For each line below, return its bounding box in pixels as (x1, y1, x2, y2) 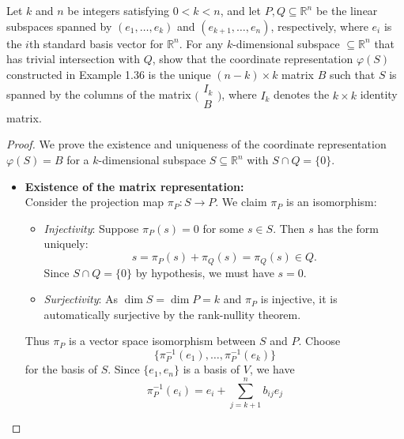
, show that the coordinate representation (152, 51, 353, 67)
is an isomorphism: (285, 193, 377, 210)
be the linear (315, 2, 378, 18)
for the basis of (25, 361, 97, 377)
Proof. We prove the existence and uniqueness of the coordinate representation (6, 136, 387, 152)
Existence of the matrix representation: (25, 178, 244, 194)
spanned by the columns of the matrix (6, 86, 191, 103)
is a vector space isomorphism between (68, 332, 256, 349)
